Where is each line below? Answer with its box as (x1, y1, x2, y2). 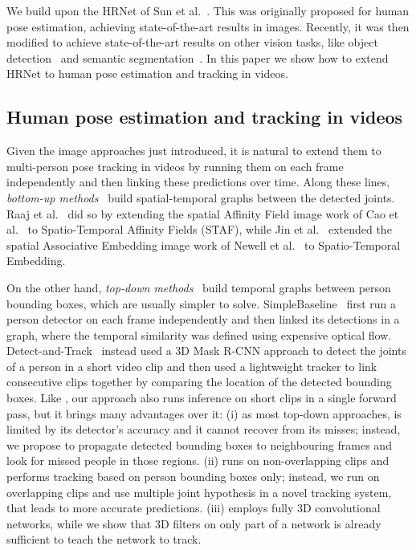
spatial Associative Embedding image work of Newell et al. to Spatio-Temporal (6, 236, 401, 253)
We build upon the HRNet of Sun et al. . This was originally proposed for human (6, 2, 410, 18)
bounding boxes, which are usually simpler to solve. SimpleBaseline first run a (6, 295, 397, 312)
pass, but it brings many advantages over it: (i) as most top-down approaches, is (6, 405, 402, 422)
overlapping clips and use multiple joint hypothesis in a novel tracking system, (6, 483, 392, 500)
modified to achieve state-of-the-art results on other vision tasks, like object (6, 34, 378, 51)
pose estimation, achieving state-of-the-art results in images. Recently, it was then (6, 18, 410, 35)
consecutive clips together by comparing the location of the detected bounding (6, 373, 392, 390)
